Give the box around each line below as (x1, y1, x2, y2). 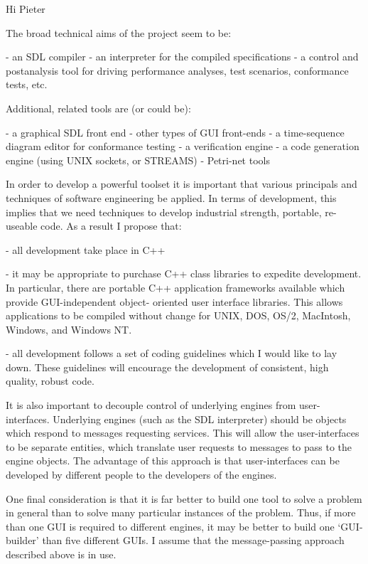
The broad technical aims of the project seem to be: (6, 25, 232, 40)
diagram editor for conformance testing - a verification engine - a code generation (6, 139, 359, 154)
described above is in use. (6, 547, 117, 561)
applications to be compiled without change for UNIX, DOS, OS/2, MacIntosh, (6, 308, 351, 323)
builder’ (6, 533, 39, 548)
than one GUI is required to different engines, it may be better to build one (6, 518, 335, 533)
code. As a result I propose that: (40, 218, 182, 233)
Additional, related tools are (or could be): (6, 100, 191, 115)
